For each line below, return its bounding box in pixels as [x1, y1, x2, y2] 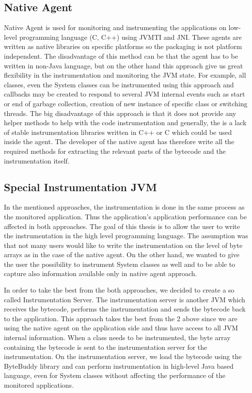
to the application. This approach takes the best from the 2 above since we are [4, 313, 237, 323]
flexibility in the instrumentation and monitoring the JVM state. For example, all [4, 70, 246, 80]
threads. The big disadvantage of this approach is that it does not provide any [4, 108, 236, 118]
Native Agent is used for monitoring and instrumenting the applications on [4, 22, 226, 33]
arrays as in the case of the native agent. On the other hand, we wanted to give [4, 249, 240, 260]
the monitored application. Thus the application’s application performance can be [4, 211, 247, 221]
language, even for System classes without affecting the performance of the [4, 370, 225, 380]
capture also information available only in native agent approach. [4, 268, 197, 278]
